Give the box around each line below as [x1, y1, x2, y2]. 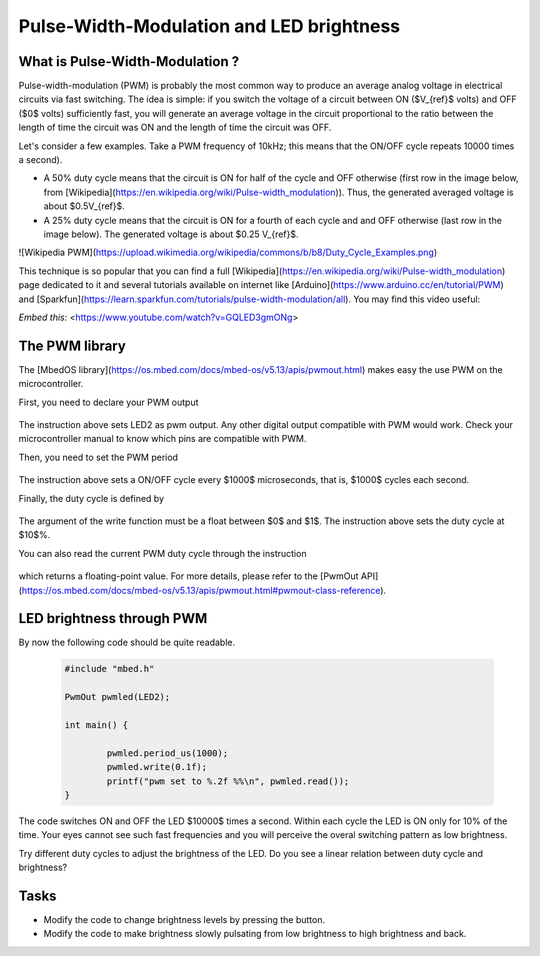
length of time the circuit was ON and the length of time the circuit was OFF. [18, 121, 332, 134]
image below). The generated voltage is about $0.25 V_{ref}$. [43, 228, 299, 240]
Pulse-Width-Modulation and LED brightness [18, 15, 401, 37]
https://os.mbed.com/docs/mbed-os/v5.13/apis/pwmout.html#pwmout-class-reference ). [21, 584, 387, 596]
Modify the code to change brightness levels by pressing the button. [43, 913, 325, 925]
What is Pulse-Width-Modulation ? [18, 53, 240, 70]
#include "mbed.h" [64, 663, 155, 675]
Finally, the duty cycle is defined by [18, 492, 165, 504]
